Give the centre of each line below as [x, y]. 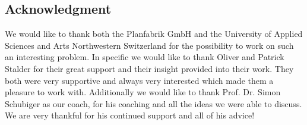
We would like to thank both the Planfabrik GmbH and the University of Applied [154, 34]
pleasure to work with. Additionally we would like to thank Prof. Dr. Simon [143, 92]
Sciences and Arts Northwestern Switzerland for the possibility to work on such [149, 45]
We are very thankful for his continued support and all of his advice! [130, 115]
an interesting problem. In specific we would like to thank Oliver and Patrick [145, 57]
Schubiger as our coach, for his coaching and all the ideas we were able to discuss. [153, 103]
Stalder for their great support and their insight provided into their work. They [149, 68]
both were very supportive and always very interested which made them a [139, 80]
